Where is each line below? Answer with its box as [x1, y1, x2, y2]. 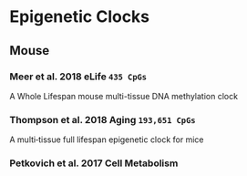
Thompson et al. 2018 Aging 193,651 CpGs [9, 113, 196, 126]
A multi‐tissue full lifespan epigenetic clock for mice [9, 134, 204, 145]
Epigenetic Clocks [9, 6, 150, 27]
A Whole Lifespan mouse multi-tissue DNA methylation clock [9, 90, 239, 101]
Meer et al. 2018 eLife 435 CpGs [9, 70, 148, 83]
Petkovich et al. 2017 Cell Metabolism [9, 157, 179, 170]
